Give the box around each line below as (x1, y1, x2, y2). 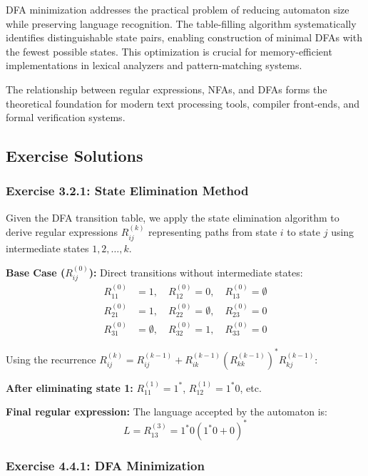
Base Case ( (6, 264, 66, 279)
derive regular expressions (6, 224, 118, 239)
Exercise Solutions (6, 145, 143, 167)
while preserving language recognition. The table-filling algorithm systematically (6, 16, 357, 31)
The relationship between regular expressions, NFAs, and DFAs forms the (6, 81, 327, 96)
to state (287, 224, 321, 239)
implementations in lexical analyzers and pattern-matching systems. (6, 58, 302, 73)
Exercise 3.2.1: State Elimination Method (6, 182, 249, 200)
